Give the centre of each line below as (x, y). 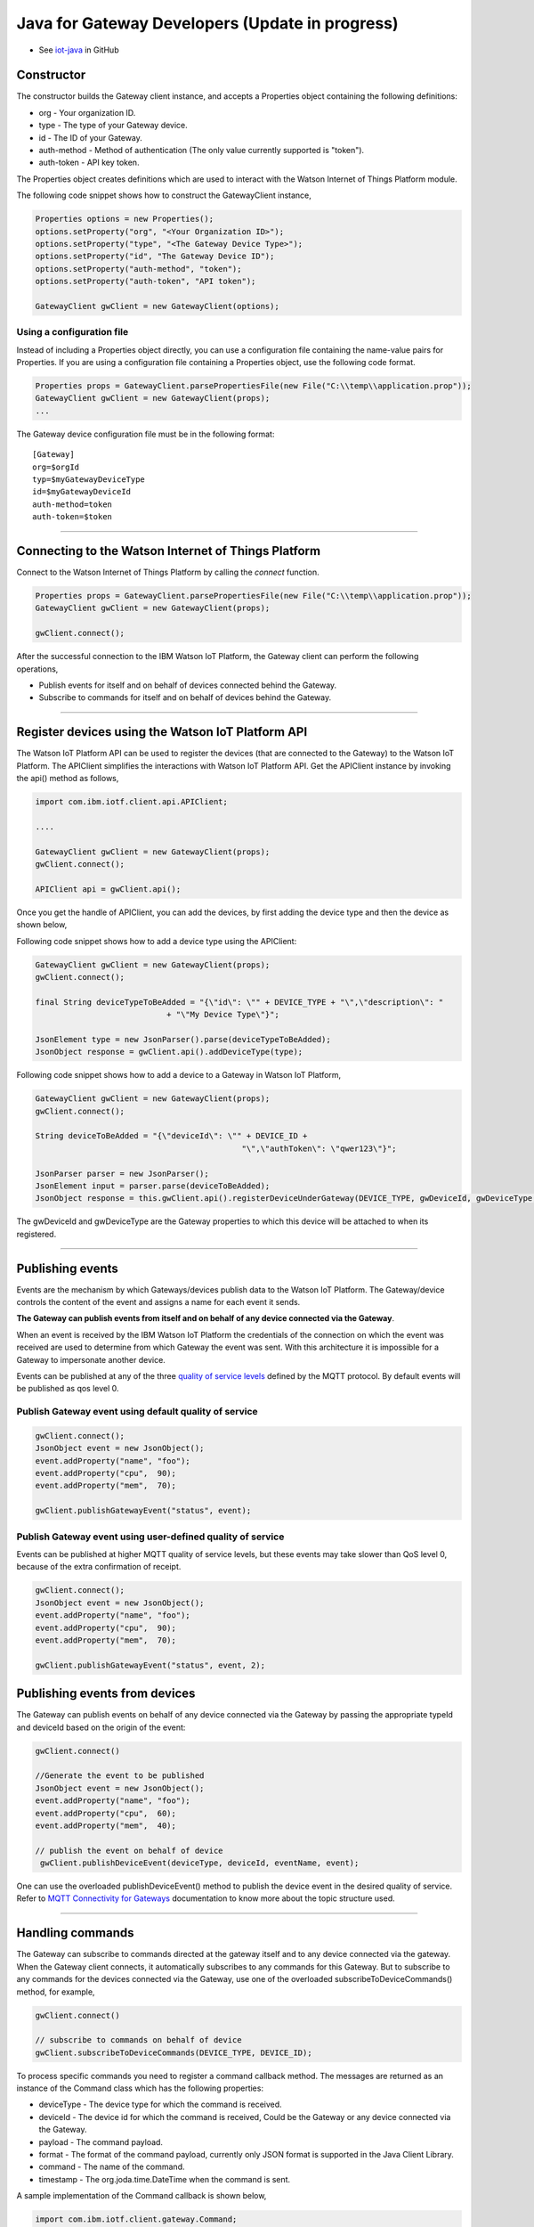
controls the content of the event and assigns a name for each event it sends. (158, 1302)
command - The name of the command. (112, 2167)
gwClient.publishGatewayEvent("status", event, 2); (150, 1665)
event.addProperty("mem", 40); (106, 1825)
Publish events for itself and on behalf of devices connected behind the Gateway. (188, 685)
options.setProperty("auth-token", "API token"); (146, 281)
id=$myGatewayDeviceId (82, 492)
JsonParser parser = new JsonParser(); (122, 1173)
